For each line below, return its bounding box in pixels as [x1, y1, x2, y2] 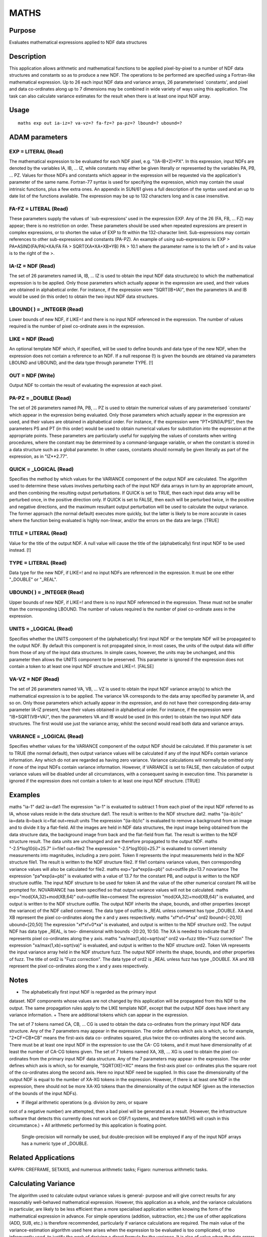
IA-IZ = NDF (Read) [9, 262, 55, 269]
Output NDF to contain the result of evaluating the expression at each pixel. [9, 382, 163, 388]
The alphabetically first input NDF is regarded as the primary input [21, 989, 157, 995]
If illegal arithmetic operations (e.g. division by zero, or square [21, 1099, 148, 1105]
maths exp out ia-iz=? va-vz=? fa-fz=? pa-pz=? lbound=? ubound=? [18, 120, 182, 126]
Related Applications [9, 1153, 75, 1162]
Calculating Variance [9, 1179, 75, 1188]
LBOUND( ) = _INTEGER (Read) [9, 306, 84, 313]
